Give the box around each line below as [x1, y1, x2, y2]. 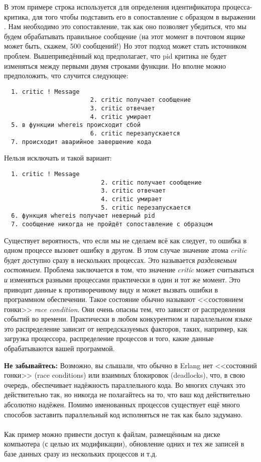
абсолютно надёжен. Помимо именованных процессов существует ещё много [4, 399, 240, 410]
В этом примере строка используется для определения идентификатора [4, 2, 220, 12]
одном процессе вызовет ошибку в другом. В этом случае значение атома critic [4, 245, 247, 255]
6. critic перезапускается [90, 130, 180, 137]
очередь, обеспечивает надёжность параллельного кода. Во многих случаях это [4, 379, 245, 390]
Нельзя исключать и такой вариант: [4, 152, 112, 163]
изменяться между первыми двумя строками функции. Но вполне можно [4, 60, 226, 71]
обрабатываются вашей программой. [4, 343, 115, 354]
